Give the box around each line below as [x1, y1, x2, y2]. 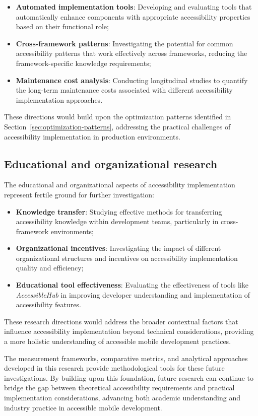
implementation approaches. [16, 94, 103, 105]
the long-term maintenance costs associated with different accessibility [16, 85, 233, 95]
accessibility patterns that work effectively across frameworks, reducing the [16, 48, 247, 58]
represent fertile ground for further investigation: [4, 189, 154, 199]
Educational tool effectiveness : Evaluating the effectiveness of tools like [16, 280, 248, 290]
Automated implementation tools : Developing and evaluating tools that [16, 2, 252, 12]
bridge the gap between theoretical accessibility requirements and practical [4, 382, 235, 393]
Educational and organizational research [4, 156, 218, 171]
